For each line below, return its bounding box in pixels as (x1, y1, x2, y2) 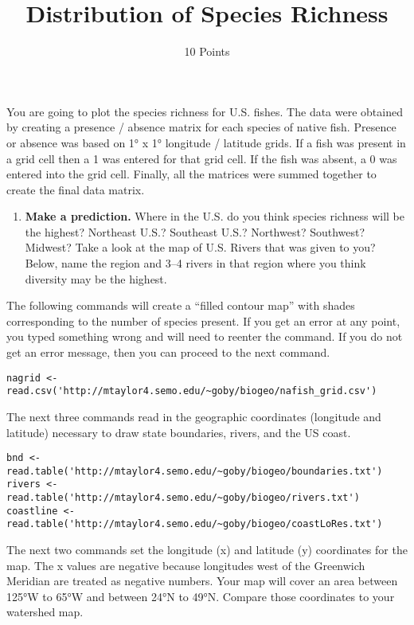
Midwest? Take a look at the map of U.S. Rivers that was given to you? (25, 239, 376, 256)
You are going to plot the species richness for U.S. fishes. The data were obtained (6, 103, 403, 119)
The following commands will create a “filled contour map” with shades (6, 297, 355, 314)
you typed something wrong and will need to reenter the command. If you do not (6, 328, 403, 345)
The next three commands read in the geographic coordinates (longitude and (6, 408, 381, 424)
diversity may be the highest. (25, 270, 167, 287)
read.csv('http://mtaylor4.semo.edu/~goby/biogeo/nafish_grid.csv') (6, 385, 377, 397)
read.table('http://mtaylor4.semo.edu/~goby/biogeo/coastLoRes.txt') (6, 518, 383, 530)
